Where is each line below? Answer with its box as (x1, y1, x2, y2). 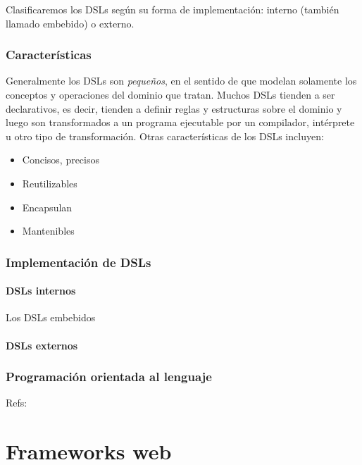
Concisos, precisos (22, 152, 100, 167)
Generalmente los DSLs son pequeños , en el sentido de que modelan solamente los (6, 73, 357, 88)
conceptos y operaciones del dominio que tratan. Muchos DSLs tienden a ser (6, 87, 335, 101)
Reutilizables (22, 175, 77, 190)
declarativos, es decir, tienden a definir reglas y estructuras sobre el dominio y (6, 101, 342, 116)
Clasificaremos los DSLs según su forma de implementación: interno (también (6, 2, 339, 16)
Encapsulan (22, 199, 73, 214)
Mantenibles (22, 223, 75, 238)
